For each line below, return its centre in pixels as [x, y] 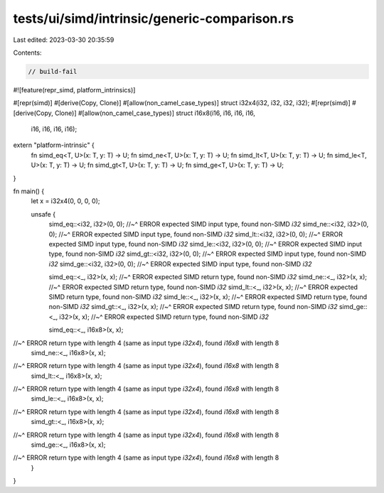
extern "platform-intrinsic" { [54, 145]
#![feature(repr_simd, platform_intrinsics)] [74, 90]
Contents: [27, 53]
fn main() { [29, 191]
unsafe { [43, 214]
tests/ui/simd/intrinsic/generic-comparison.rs [154, 18]
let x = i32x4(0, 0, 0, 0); [65, 201]
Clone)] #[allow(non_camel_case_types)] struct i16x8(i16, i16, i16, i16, [155, 113]
